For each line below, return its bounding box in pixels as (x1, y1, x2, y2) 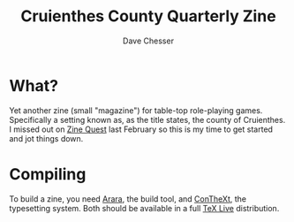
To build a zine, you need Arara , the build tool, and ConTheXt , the (9, 193, 247, 204)
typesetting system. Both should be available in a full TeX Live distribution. (9, 203, 280, 213)
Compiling (9, 164, 87, 184)
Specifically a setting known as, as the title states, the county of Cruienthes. (9, 114, 286, 125)
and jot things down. (9, 133, 84, 143)
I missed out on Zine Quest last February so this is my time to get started (9, 124, 274, 134)
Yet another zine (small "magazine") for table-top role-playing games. (9, 104, 263, 116)
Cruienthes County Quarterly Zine (20, 6, 276, 27)
